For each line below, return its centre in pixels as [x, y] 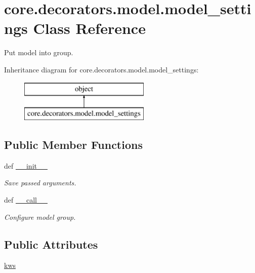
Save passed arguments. [40, 183]
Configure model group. [40, 217]
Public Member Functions [73, 145]
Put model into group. [39, 52]
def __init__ [26, 165]
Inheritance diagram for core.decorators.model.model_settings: [101, 69]
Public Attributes [51, 244]
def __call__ [26, 200]
